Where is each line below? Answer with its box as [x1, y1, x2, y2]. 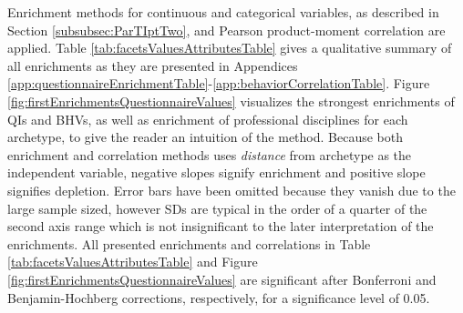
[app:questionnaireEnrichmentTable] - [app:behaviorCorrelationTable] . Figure [7, 74, 430, 93]
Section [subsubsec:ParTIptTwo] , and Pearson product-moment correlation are [7, 20, 446, 39]
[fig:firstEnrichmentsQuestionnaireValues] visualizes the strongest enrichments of [7, 91, 455, 110]
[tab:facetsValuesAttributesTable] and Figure [7, 252, 258, 271]
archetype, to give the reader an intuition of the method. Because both [7, 127, 403, 146]
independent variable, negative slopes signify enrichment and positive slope [7, 163, 426, 182]
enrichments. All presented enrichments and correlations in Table [7, 234, 371, 253]
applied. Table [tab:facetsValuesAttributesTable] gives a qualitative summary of [7, 38, 452, 57]
